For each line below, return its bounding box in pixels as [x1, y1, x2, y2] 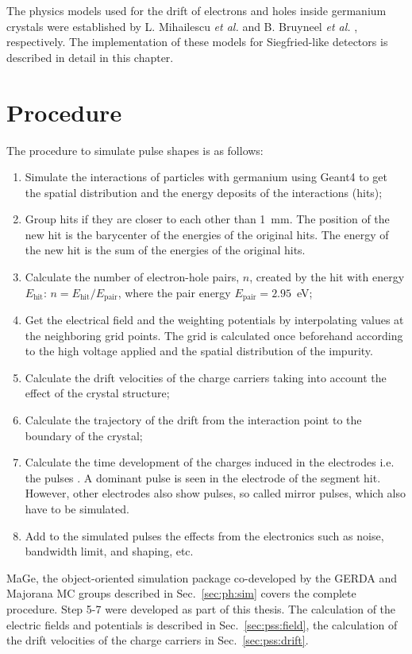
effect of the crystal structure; [25, 385, 170, 401]
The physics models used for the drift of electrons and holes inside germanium [6, 2, 387, 18]
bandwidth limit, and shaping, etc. [25, 543, 194, 559]
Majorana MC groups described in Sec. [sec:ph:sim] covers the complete [6, 585, 356, 602]
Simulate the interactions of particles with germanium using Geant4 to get [25, 168, 388, 185]
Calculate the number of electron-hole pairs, [25, 269, 240, 285]
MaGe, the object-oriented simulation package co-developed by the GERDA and [6, 569, 398, 586]
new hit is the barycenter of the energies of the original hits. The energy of [25, 226, 389, 242]
